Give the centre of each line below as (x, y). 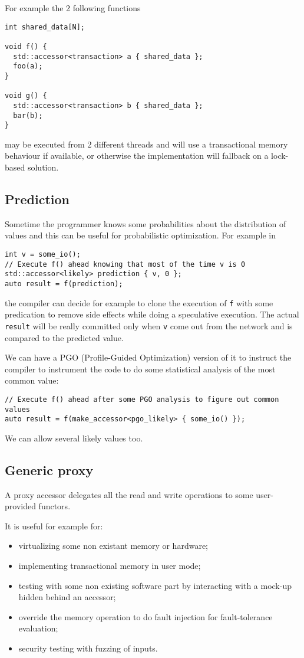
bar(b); (28, 115)
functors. (54, 506)
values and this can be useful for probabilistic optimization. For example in (140, 235)
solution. (43, 167)
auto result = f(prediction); (64, 284)
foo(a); (28, 66)
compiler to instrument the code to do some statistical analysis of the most (140, 369)
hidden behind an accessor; (67, 597)
